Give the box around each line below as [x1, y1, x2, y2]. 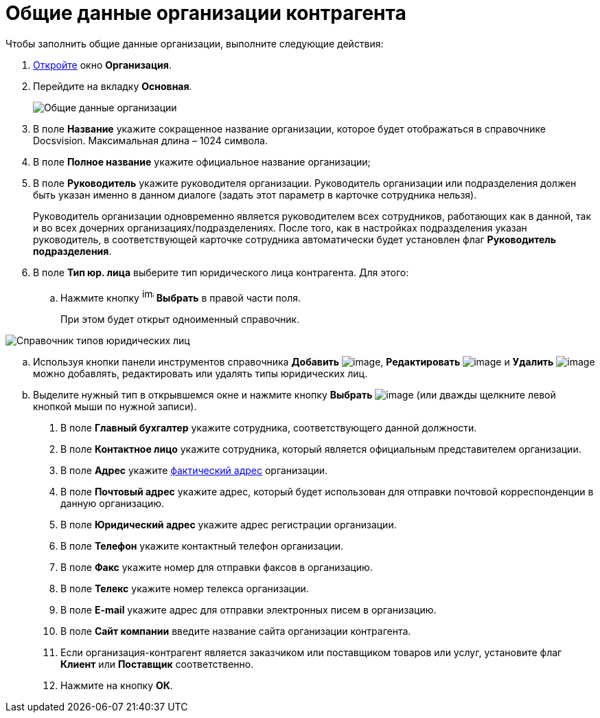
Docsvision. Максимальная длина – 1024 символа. [33, 134, 268, 146]
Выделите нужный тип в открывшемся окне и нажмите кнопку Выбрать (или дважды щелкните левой [33, 388, 556, 401]
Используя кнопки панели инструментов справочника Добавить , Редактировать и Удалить [33, 355, 554, 368]
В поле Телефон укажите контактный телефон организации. [60, 539, 344, 552]
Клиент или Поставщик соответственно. [60, 658, 254, 670]
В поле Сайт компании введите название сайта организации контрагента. [60, 625, 411, 637]
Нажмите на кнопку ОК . [60, 679, 173, 691]
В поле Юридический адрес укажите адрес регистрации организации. [60, 518, 397, 530]
